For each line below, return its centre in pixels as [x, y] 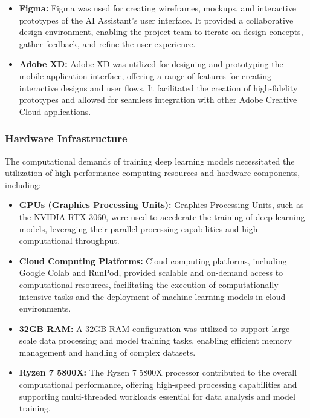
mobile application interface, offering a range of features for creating [145, 75]
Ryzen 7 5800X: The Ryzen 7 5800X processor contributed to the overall [158, 372]
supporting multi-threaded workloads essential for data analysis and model [157, 396]
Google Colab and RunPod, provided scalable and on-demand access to [151, 273]
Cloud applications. [55, 111]
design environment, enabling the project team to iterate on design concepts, [161, 32]
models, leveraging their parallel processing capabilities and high [138, 228]
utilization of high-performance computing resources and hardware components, [153, 173]
